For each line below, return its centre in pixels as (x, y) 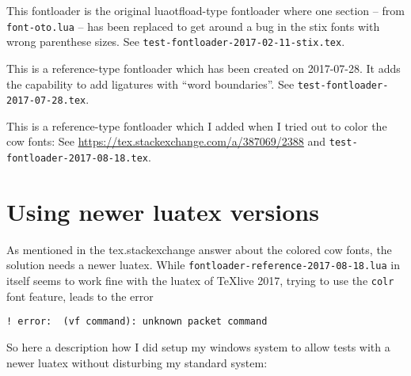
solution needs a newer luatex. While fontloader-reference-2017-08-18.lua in (203, 265)
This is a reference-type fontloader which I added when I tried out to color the (197, 125)
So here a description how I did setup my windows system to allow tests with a (198, 347)
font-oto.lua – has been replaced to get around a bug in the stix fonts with (193, 26)
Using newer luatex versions (163, 211)
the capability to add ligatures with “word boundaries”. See (150, 84)
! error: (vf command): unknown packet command (137, 322)
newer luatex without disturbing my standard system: (137, 362)
